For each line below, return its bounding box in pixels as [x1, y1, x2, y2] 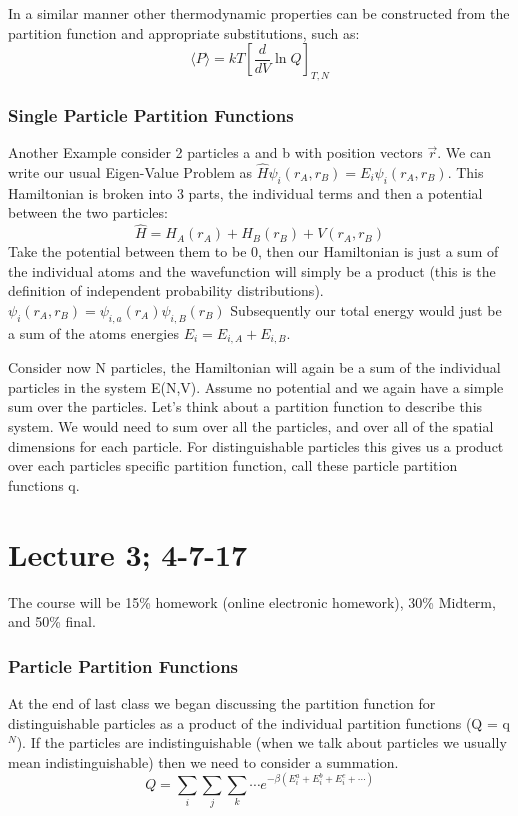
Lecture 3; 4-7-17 [8, 533, 248, 574]
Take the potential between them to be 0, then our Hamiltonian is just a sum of [8, 241, 499, 262]
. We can [437, 142, 491, 163]
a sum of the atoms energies [8, 322, 179, 343]
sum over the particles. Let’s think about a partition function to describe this [8, 396, 483, 417]
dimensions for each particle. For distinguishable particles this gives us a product [8, 435, 504, 456]
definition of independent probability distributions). [8, 280, 324, 301]
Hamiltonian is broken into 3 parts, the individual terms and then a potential [8, 182, 483, 203]
